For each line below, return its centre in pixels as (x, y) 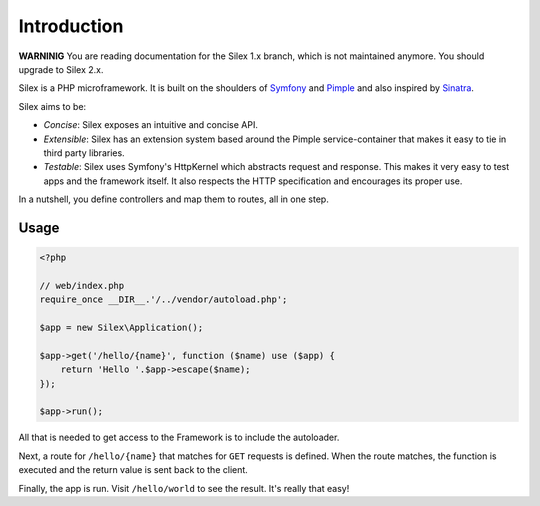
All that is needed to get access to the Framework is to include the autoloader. (179, 437)
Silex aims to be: (52, 106)
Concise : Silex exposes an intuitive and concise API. (151, 125)
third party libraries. (84, 152)
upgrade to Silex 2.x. (61, 69)
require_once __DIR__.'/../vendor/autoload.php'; (163, 299)
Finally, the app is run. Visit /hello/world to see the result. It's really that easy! (184, 488)
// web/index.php (82, 285)
